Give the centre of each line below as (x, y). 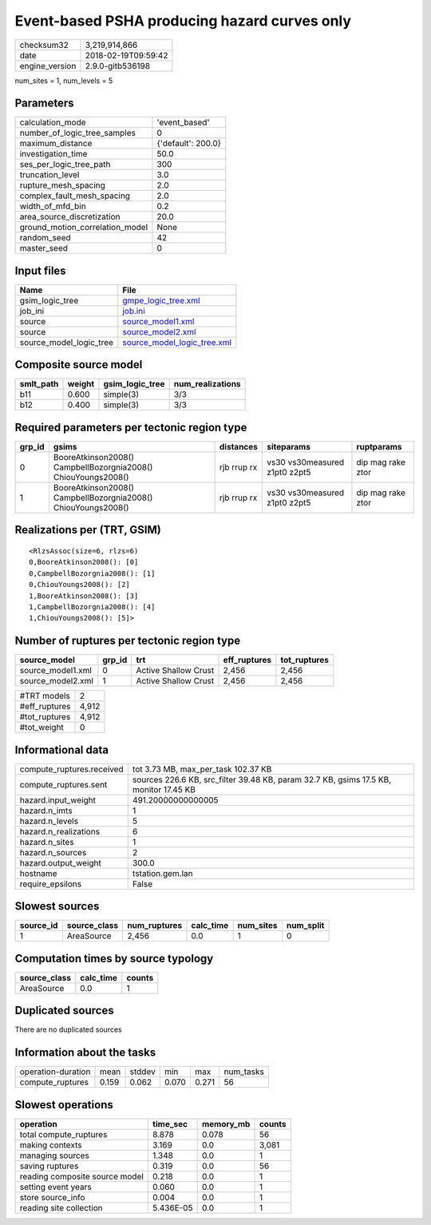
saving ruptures (49, 1166)
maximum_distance (56, 144)
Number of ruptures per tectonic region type (128, 641)
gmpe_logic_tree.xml (161, 300)
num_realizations (207, 384)
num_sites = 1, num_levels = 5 (64, 81)
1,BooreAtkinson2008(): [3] (84, 596)
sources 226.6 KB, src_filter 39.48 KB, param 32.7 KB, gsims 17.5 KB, (262, 779)
